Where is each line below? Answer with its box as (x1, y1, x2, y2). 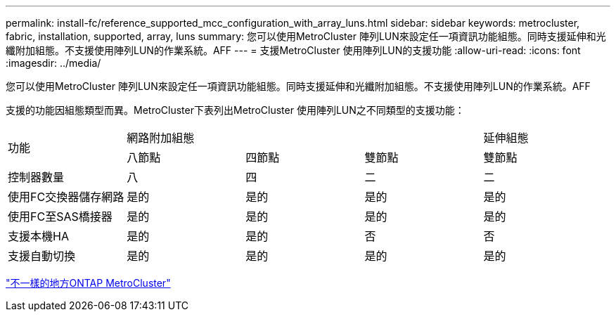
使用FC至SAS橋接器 (8, 209, 113, 224)
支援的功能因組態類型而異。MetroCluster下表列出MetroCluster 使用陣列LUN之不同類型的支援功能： (6, 104, 465, 116)
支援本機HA (8, 229, 69, 243)
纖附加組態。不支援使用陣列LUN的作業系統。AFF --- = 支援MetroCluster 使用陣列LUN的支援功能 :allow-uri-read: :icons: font (6, 44, 581, 56)
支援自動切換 (8, 249, 76, 263)
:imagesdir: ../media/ (6, 57, 101, 69)
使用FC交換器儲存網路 (8, 190, 124, 204)
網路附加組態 (127, 131, 195, 145)
